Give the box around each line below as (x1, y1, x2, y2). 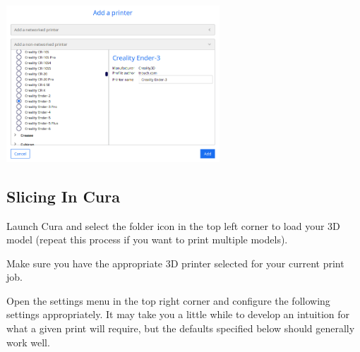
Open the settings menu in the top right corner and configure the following (6, 293, 330, 308)
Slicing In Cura (6, 185, 120, 207)
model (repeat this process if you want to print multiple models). (6, 232, 288, 247)
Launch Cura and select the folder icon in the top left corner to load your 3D (6, 218, 340, 233)
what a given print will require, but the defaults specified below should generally (6, 321, 355, 336)
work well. (6, 334, 50, 349)
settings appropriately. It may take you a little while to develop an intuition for (6, 307, 350, 322)
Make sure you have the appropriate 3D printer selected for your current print (6, 255, 344, 270)
